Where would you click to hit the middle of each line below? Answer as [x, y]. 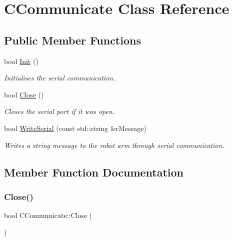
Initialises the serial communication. [60, 78]
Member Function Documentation [94, 172]
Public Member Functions [72, 40]
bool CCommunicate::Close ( [48, 215]
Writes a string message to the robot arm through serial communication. [114, 145]
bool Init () [21, 61]
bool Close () [24, 94]
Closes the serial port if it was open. [59, 111]
